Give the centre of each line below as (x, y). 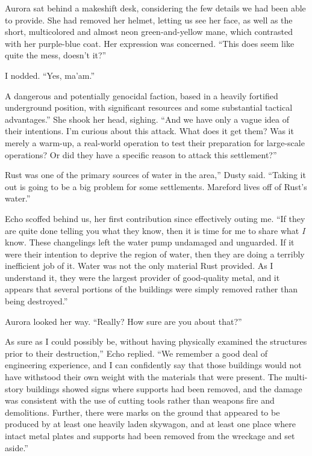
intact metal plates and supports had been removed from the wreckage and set (150, 436)
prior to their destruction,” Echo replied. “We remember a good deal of (136, 353)
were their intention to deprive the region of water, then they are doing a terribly (155, 254)
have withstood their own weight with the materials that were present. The (144, 377)
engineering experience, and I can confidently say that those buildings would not (153, 365)
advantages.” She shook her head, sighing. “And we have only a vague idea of (147, 119)
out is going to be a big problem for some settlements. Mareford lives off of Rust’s (156, 186)
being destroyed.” (36, 301)
